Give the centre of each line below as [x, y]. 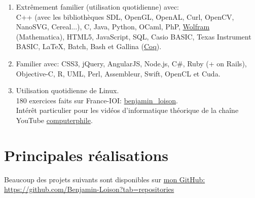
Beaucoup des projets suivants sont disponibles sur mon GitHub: [105, 179]
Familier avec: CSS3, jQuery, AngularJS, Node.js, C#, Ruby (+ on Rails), [131, 63]
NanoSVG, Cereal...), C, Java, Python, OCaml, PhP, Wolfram [113, 27]
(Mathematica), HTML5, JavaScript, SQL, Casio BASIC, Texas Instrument [134, 36]
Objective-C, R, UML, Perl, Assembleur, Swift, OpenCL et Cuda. [118, 73]
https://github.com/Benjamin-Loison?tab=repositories [89, 189]
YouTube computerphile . [54, 120]
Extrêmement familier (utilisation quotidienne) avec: [97, 7]
